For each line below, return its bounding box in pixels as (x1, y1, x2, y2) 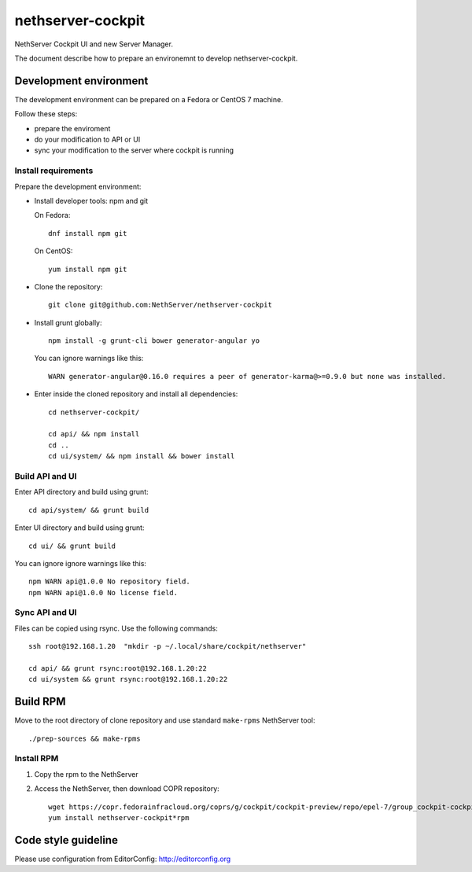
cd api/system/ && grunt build (28, 506, 149, 514)
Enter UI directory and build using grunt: (14, 523, 145, 532)
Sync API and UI (14, 607, 77, 618)
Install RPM (14, 753, 59, 764)
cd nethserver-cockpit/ (48, 407, 140, 417)
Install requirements (14, 165, 94, 176)
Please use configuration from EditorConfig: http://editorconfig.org (14, 854, 231, 863)
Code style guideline (14, 833, 118, 847)
